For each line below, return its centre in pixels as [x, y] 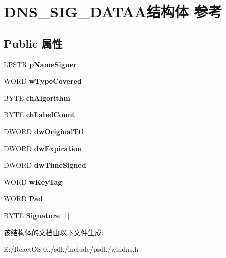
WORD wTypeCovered [43, 81]
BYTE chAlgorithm [37, 97]
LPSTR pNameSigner [40, 64]
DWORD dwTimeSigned [45, 165]
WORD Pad [23, 199]
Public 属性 [33, 43]
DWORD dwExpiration [43, 148]
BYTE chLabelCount [40, 114]
